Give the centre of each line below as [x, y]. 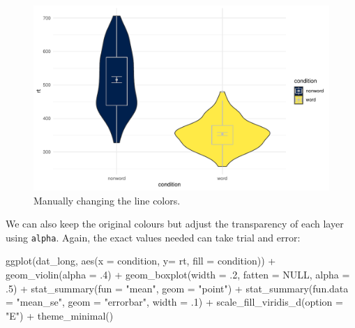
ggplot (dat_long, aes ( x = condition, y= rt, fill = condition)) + [141, 261]
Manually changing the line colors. [107, 200]
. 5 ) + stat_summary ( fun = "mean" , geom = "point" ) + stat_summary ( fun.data [177, 288]
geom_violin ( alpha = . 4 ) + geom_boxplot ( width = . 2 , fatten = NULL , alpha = [178, 275]
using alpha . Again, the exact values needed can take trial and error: [153, 237]
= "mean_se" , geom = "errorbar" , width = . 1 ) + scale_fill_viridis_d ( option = [174, 302]
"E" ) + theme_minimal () [60, 315]
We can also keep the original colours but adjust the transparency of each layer [175, 224]
